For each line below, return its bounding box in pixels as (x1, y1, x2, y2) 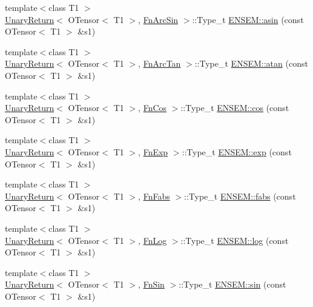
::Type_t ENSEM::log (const (180, 234, 289, 246)
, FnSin (138, 278, 165, 291)
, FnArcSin (138, 13, 179, 25)
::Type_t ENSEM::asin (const (192, 13, 304, 25)
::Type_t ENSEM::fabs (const (184, 189, 296, 202)
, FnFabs (138, 189, 170, 202)
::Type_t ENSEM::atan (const (194, 57, 308, 70)
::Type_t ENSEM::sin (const (179, 278, 286, 291)
